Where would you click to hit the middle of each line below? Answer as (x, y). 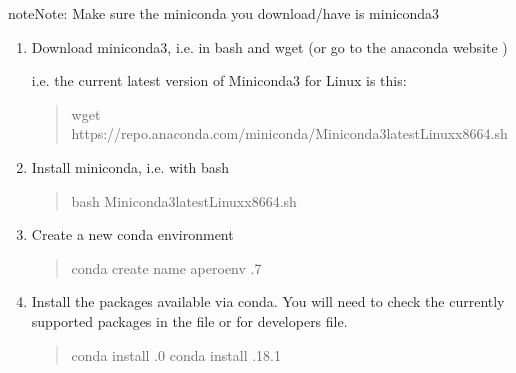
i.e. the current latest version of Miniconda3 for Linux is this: (219, 80)
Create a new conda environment (132, 234)
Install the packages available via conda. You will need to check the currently (268, 301)
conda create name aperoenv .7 (166, 267)
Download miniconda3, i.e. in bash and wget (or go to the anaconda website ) (269, 46)
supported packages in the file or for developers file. (189, 320)
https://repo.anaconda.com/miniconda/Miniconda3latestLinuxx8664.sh (289, 133)
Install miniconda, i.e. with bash (130, 166)
